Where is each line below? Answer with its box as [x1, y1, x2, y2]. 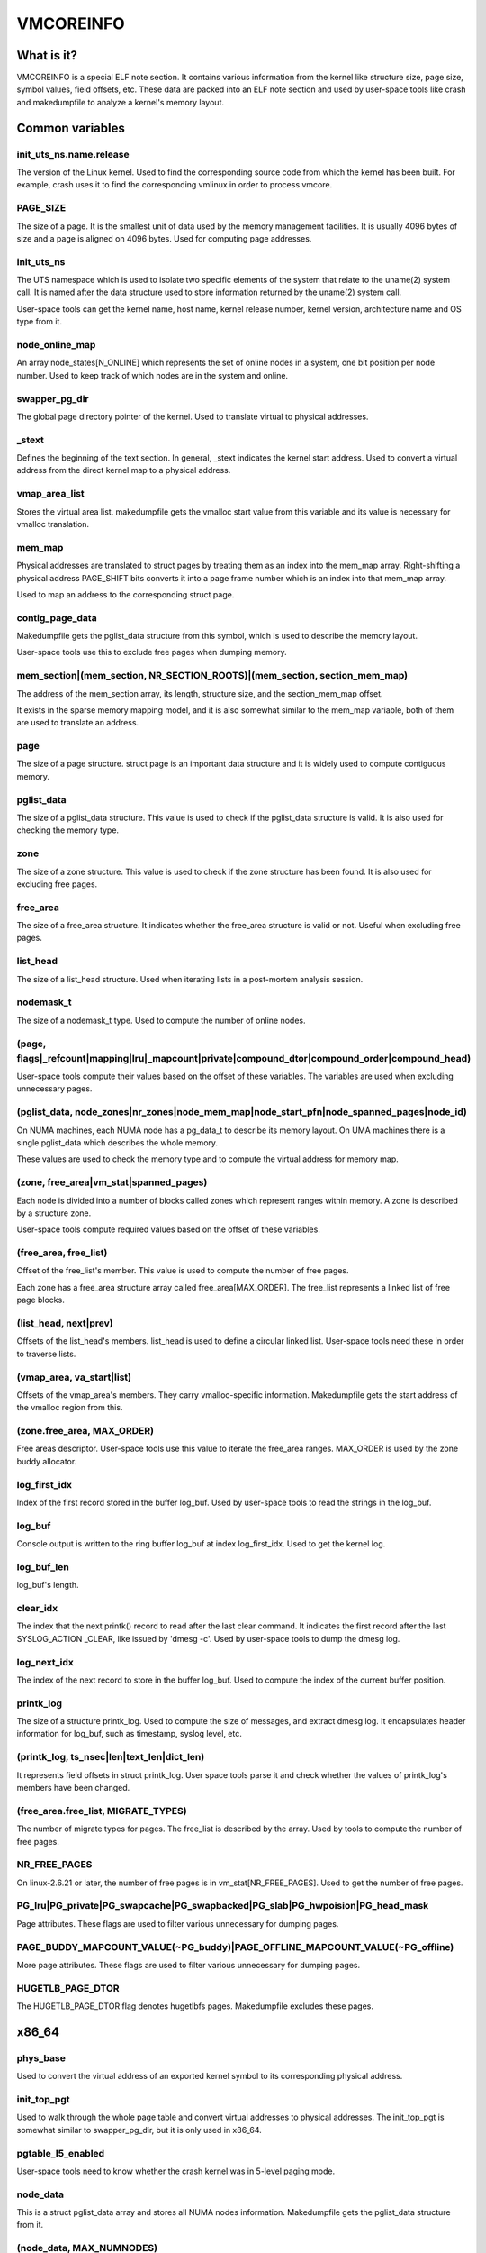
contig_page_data [16, 611, 98, 624]
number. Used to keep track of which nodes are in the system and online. [16, 369, 288, 380]
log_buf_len [16, 1560, 69, 1573]
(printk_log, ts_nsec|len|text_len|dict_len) [16, 1751, 205, 1764]
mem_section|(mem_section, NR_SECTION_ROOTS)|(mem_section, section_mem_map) [16, 670, 409, 682]
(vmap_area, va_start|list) [16, 1371, 132, 1383]
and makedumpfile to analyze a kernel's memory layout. [16, 96, 225, 107]
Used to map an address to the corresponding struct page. [16, 588, 235, 599]
